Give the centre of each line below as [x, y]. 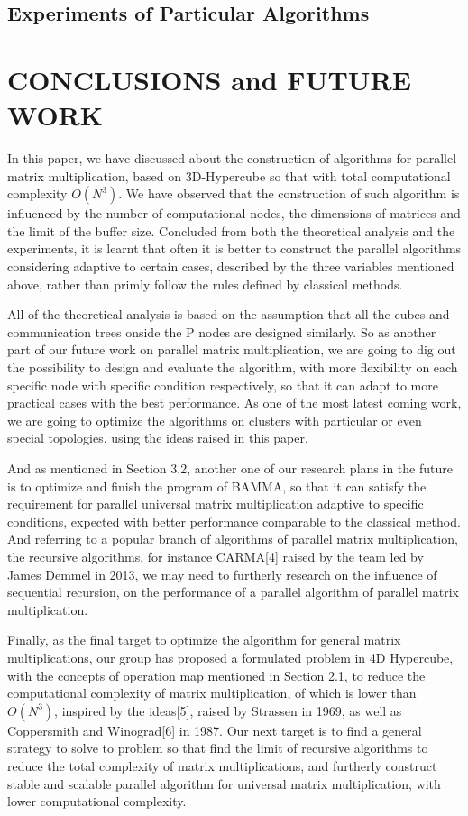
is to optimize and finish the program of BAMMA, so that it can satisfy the [217, 486]
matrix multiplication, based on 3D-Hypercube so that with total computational [229, 175]
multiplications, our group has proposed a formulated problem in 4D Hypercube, [230, 657]
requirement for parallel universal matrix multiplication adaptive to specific [216, 504]
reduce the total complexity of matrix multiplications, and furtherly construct [222, 765]
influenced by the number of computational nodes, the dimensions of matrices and [234, 213]
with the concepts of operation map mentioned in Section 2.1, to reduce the [216, 675]
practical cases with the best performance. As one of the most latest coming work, [234, 403]
